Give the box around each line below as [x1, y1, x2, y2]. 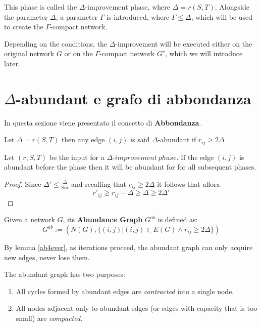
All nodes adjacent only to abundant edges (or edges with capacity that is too [16, 303, 257, 313]
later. [4, 58, 20, 68]
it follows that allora [157, 178, 220, 189]
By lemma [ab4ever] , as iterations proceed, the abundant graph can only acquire [4, 242, 253, 253]
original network [4, 48, 55, 59]
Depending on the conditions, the [4, 38, 108, 49]
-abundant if [158, 134, 196, 145]
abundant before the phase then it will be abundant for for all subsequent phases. [4, 161, 256, 172]
